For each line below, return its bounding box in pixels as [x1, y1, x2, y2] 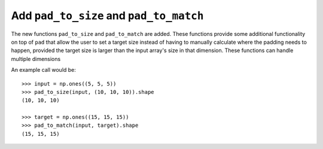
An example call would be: [11, 66, 76, 74]
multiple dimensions [11, 55, 61, 62]
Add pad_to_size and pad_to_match [11, 9, 204, 22]
